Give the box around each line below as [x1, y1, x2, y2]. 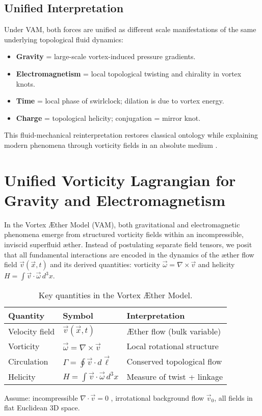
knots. [16, 78, 35, 89]
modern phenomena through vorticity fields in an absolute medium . [4, 139, 218, 150]
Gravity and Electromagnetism [4, 189, 226, 210]
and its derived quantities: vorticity [50, 259, 161, 270]
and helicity [198, 259, 235, 270]
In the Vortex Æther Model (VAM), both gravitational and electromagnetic [4, 219, 240, 229]
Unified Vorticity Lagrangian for [4, 169, 236, 190]
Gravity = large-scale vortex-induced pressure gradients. [16, 51, 196, 62]
